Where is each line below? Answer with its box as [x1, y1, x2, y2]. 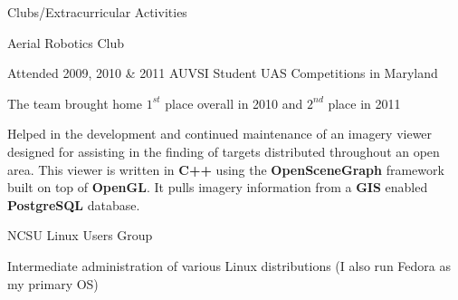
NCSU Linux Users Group [7, 226, 153, 245]
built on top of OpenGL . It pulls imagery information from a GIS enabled [7, 178, 428, 197]
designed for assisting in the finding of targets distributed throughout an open [7, 141, 440, 160]
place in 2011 [328, 93, 401, 112]
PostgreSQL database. [7, 195, 140, 214]
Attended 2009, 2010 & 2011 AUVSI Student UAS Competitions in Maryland [7, 63, 438, 82]
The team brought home [7, 93, 142, 112]
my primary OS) [7, 274, 99, 293]
